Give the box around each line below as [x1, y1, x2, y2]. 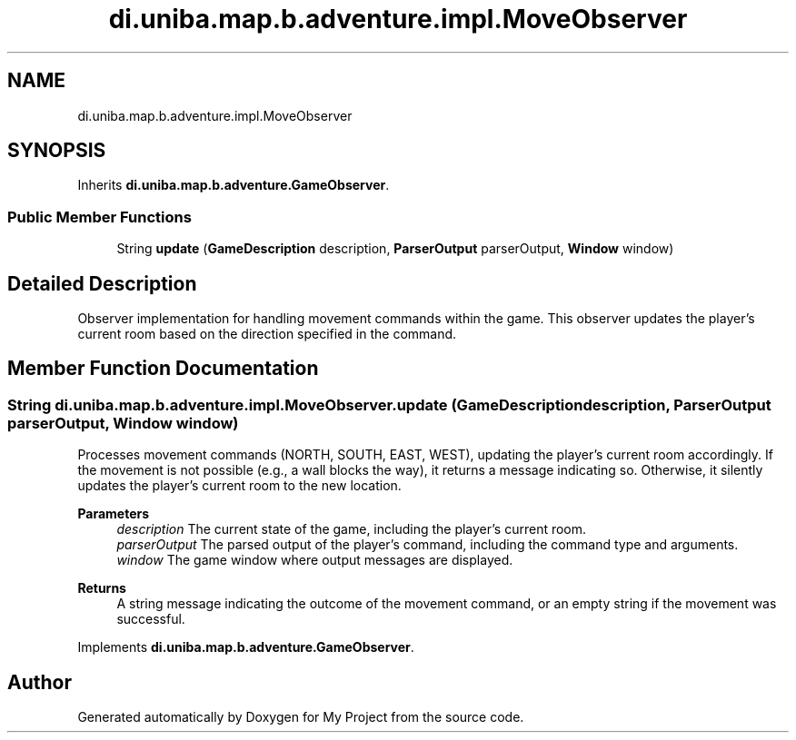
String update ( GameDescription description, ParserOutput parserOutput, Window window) [116, 241, 674, 257]
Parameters [77, 506, 150, 522]
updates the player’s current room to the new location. [77, 478, 402, 494]
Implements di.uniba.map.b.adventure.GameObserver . [77, 639, 414, 656]
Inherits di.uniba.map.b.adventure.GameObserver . [77, 177, 390, 193]
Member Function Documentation [7, 357, 319, 380]
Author [7, 670, 72, 694]
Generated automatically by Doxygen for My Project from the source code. [77, 709, 524, 725]
